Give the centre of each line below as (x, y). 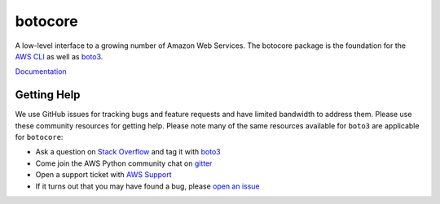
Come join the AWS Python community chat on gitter (124, 163)
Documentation (41, 72)
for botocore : (39, 137)
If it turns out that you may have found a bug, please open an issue (147, 186)
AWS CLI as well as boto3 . (59, 56)
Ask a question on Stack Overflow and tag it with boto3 (128, 152)
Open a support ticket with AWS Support (103, 175)
